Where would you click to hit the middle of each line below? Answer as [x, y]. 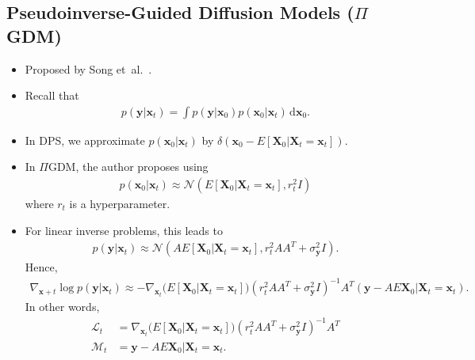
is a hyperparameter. [120, 204]
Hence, [41, 267]
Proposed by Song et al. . [88, 68]
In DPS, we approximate [85, 140]
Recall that [52, 95]
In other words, [62, 307]
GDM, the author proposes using [128, 167]
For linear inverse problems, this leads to [124, 230]
